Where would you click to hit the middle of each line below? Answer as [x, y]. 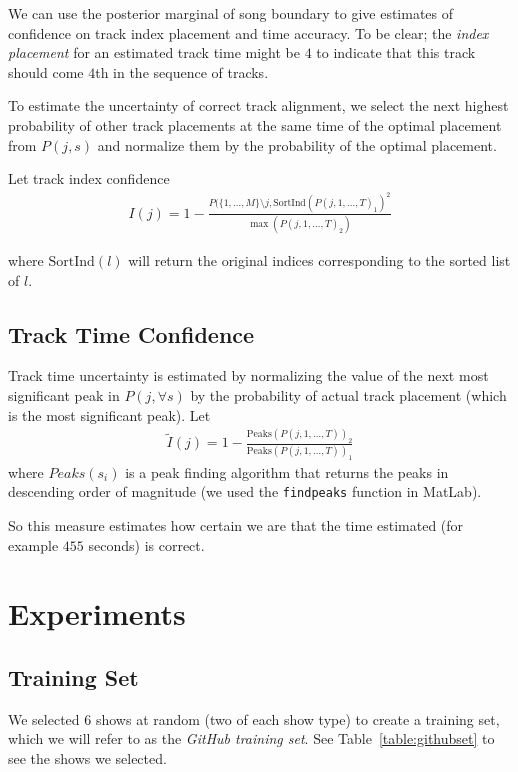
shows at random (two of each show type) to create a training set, [297, 718]
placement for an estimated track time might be [154, 52]
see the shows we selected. [87, 757]
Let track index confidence [89, 178]
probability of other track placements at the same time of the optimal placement [255, 124]
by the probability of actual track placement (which [348, 394]
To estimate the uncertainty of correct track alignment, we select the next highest [258, 105]
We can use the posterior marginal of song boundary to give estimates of [231, 13]
